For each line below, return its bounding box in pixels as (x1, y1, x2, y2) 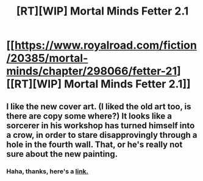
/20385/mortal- (6, 52, 88, 65)
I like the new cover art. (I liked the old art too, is (6, 101, 191, 112)
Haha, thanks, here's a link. (6, 167, 89, 176)
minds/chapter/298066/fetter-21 (6, 64, 177, 78)
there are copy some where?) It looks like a (6, 111, 173, 121)
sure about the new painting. (6, 149, 118, 159)
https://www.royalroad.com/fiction (14, 38, 197, 52)
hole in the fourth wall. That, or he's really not (6, 139, 183, 149)
